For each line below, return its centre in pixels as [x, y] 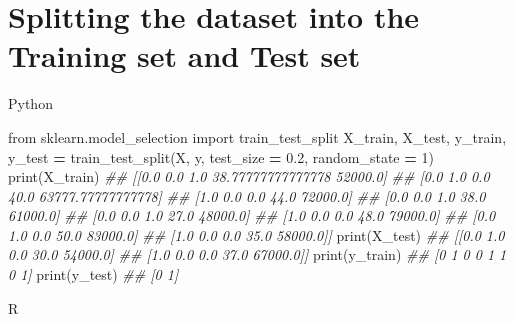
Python [30, 103]
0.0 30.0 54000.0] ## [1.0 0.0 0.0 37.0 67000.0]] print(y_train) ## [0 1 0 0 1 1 [257, 254]
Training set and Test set [184, 55]
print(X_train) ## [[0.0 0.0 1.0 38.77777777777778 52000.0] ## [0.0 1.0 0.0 [249, 176]
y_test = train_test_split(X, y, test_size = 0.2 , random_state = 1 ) [221, 156]
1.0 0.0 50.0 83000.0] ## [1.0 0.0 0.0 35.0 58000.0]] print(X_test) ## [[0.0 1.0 [256, 234]
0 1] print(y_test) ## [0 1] [93, 274]
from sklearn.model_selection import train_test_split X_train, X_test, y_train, [257, 136]
